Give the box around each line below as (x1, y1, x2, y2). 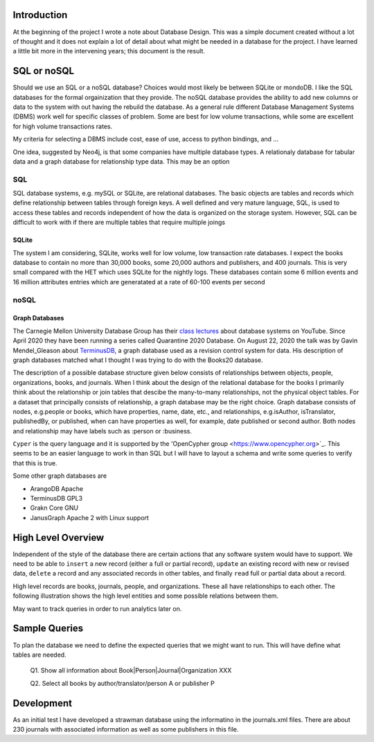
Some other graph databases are (12, 472, 107, 480)
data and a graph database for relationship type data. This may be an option (12, 157, 230, 166)
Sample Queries (12, 623, 84, 635)
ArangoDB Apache (30, 484, 83, 492)
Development (12, 697, 73, 709)
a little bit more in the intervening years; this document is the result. (12, 47, 206, 55)
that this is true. (12, 458, 57, 467)
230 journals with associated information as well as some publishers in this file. (12, 725, 239, 734)
